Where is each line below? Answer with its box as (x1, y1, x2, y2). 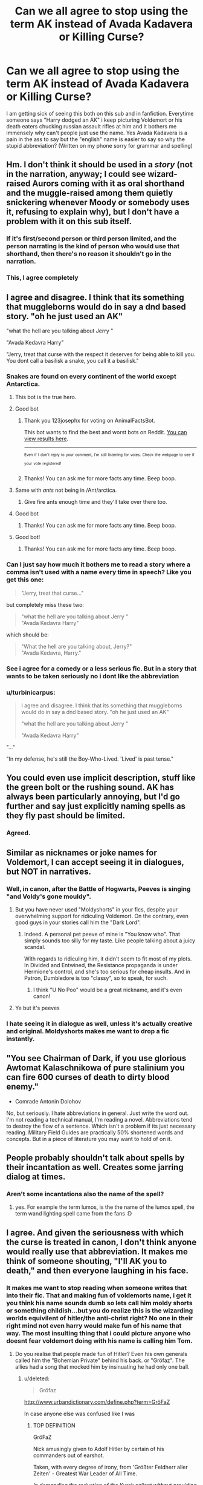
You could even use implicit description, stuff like (6, 773, 196, 783)
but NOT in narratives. (6, 866, 92, 876)
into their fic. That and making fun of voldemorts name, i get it (6, 1291, 192, 1300)
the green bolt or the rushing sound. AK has (6, 782, 174, 793)
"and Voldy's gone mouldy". (6, 892, 92, 901)
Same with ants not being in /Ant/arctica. (14, 486, 117, 494)
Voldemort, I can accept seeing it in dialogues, (6, 857, 184, 867)
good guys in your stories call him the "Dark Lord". (14, 919, 141, 926)
